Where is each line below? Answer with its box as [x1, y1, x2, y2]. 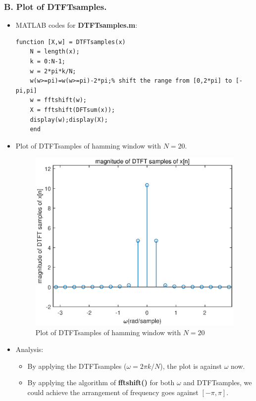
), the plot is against [160, 360, 222, 371]
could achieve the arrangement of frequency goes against [27, 387, 199, 397]
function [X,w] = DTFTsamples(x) [15, 38, 126, 46]
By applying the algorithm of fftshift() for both [27, 377, 175, 388]
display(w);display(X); [30, 116, 108, 123]
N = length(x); [30, 48, 80, 55]
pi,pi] [15, 87, 37, 94]
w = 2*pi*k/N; [30, 67, 76, 75]
